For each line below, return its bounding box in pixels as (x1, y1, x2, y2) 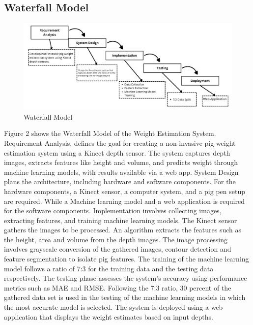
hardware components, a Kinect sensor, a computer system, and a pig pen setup (4, 186, 245, 196)
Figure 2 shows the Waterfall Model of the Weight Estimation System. (4, 128, 216, 138)
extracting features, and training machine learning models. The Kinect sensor (4, 215, 237, 225)
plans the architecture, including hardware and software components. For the (4, 176, 236, 187)
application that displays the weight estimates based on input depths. (4, 311, 213, 322)
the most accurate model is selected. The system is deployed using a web (4, 302, 223, 312)
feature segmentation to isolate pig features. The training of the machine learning (4, 254, 249, 264)
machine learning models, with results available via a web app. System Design (4, 166, 239, 177)
